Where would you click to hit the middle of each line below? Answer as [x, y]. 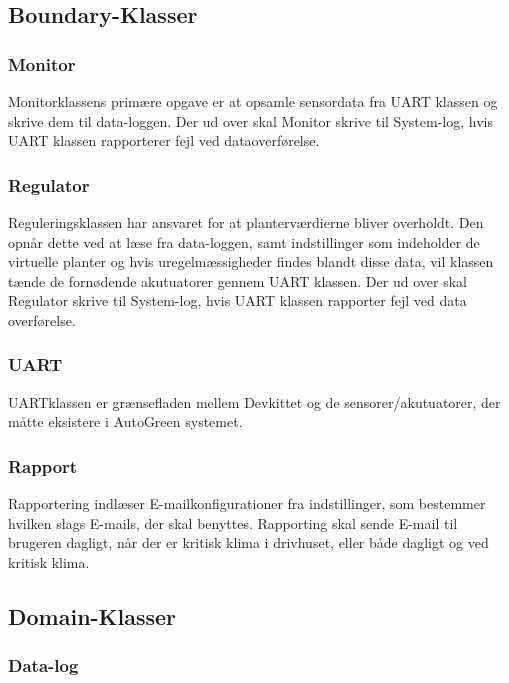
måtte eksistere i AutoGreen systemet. [125, 421]
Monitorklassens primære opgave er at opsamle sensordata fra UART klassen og [253, 101]
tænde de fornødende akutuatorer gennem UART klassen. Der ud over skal [237, 280]
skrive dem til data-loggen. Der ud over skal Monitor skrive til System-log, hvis [250, 120]
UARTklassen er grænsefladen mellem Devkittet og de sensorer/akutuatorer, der [254, 401]
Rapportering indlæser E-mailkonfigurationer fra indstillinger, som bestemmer [247, 503]
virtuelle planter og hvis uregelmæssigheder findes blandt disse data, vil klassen [251, 261]
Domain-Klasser [92, 615]
